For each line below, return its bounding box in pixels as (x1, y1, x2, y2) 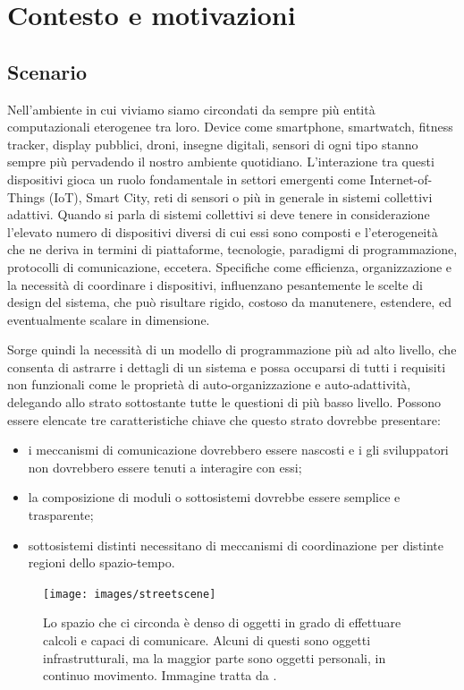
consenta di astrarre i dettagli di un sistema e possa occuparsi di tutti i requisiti (7, 357, 446, 376)
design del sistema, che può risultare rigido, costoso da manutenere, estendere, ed (7, 293, 451, 311)
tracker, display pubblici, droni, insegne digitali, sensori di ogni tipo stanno (7, 134, 418, 153)
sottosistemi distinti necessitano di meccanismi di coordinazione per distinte (28, 535, 444, 554)
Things (7, 187, 46, 206)
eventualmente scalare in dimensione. (7, 310, 210, 328)
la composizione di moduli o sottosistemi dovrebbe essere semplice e (28, 488, 401, 507)
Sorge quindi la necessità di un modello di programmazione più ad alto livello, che (7, 340, 457, 359)
